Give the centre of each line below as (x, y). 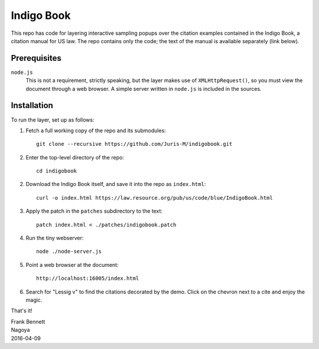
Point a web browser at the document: (72, 265)
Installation (32, 105)
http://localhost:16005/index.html (88, 278)
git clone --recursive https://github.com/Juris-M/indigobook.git (134, 144)
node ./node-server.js (69, 252)
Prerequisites (36, 58)
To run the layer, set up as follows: (53, 120)
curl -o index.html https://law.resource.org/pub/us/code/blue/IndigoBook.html (154, 198)
